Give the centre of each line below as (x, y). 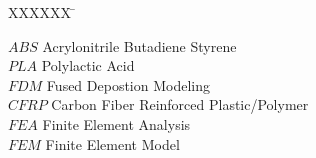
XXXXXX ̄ (42, 12)
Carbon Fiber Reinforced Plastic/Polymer (180, 104)
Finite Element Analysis (116, 123)
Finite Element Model (112, 143)
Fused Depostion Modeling (128, 84)
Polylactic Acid (88, 65)
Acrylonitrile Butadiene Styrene (139, 45)
